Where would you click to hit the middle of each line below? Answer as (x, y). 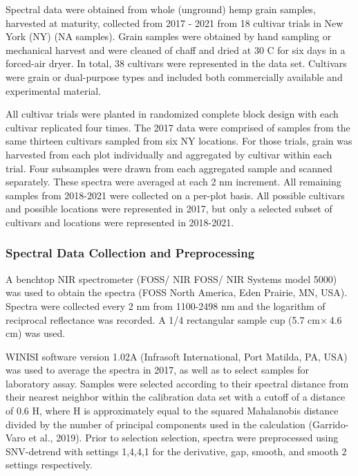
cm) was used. (36, 333)
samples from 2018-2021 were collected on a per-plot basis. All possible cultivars (175, 195)
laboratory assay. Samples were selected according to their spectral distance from (177, 383)
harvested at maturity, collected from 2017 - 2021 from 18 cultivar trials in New (175, 22)
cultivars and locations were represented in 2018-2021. (120, 222)
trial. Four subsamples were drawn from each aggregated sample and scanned (169, 168)
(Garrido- (329, 424)
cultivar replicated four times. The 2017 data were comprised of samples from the (178, 127)
